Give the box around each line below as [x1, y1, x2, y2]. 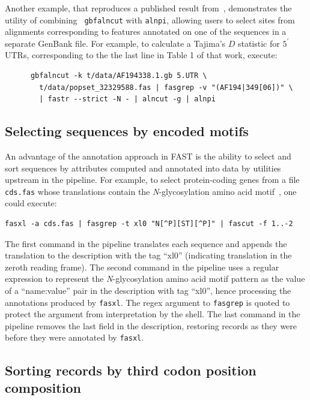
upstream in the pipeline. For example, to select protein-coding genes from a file [5, 173, 300, 186]
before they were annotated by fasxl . [5, 331, 144, 344]
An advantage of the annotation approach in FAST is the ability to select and [5, 150, 291, 163]
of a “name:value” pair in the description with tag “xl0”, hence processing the [5, 284, 291, 297]
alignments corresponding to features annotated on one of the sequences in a [5, 25, 287, 38]
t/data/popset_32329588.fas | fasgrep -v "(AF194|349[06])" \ [39, 83, 293, 92]
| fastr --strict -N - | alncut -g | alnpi [39, 95, 216, 104]
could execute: [5, 197, 57, 209]
